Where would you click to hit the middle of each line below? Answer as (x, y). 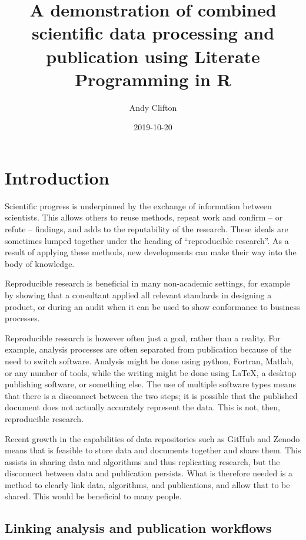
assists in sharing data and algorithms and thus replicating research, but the (142, 461)
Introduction (57, 177)
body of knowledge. (40, 263)
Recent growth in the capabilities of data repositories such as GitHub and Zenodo (152, 438)
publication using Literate (153, 56)
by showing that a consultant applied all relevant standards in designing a (138, 294)
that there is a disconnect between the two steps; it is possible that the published (151, 395)
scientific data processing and (153, 33)
